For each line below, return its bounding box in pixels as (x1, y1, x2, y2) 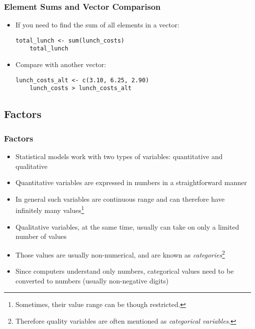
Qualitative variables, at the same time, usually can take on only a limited (15, 221, 239, 232)
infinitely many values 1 (15, 204, 84, 215)
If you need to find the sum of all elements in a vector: (15, 20, 179, 30)
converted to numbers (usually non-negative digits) (15, 275, 169, 285)
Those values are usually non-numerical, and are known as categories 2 (15, 248, 225, 259)
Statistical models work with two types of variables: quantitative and (15, 151, 223, 162)
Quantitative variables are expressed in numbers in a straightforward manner (15, 177, 247, 188)
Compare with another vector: (15, 59, 106, 70)
